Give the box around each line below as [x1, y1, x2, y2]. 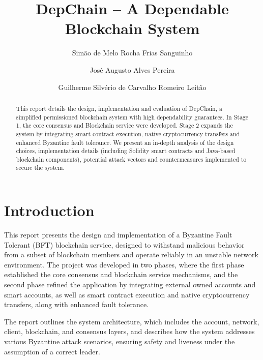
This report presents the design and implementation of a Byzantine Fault [4, 229, 232, 240]
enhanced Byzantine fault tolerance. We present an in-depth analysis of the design [16, 138, 234, 146]
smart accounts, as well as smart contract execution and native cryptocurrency [4, 289, 250, 299]
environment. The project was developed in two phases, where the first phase [4, 259, 244, 269]
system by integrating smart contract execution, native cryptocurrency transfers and [16, 129, 240, 138]
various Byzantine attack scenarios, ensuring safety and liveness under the [4, 336, 235, 347]
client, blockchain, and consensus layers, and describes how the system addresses [4, 326, 255, 337]
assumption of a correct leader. [4, 346, 100, 356]
